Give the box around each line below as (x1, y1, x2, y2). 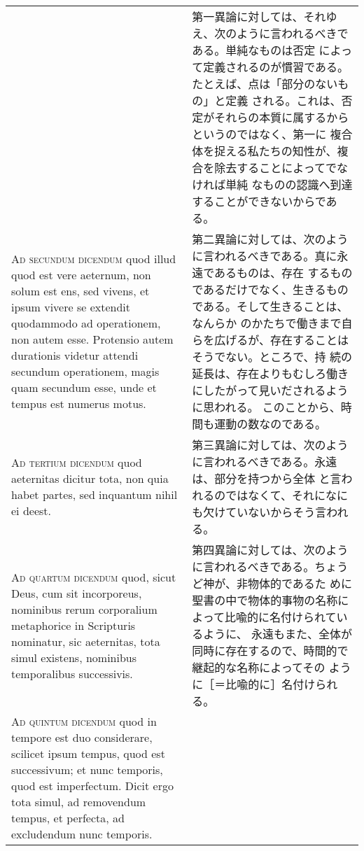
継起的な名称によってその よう (192, 659, 351, 675)
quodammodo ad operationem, (11, 315, 161, 331)
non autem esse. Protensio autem (11, 331, 174, 347)
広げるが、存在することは (214, 332, 349, 348)
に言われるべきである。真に (192, 248, 337, 264)
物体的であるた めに (247, 575, 353, 591)
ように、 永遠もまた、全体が (203, 626, 353, 642)
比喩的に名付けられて (224, 609, 337, 625)
